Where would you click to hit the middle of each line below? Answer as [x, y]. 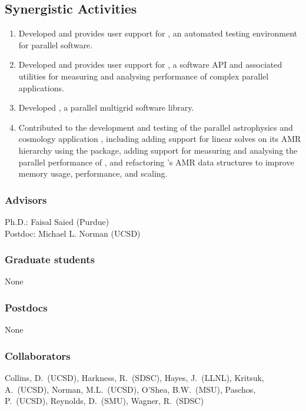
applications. [41, 87]
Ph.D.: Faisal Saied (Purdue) [57, 221]
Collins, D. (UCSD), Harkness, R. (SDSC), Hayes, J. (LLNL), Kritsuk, [134, 377]
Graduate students [50, 259]
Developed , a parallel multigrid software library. [106, 107]
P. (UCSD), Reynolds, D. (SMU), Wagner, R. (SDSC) [104, 401]
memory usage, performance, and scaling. [93, 173]
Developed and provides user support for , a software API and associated [150, 64]
